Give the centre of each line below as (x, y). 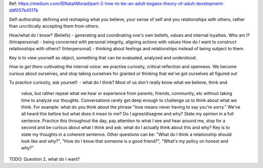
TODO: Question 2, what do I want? (44, 159)
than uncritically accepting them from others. (54, 26)
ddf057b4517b (24, 10)
